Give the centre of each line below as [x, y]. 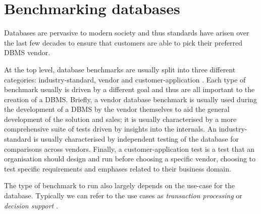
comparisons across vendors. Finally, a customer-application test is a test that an [129, 148]
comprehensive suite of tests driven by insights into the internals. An [111, 129]
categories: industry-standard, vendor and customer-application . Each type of [125, 79]
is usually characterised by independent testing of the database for [136, 139]
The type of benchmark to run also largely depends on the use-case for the [120, 185]
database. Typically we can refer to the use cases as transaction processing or [123, 196]
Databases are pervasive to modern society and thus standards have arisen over [127, 33]
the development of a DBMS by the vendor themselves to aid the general [117, 109]
